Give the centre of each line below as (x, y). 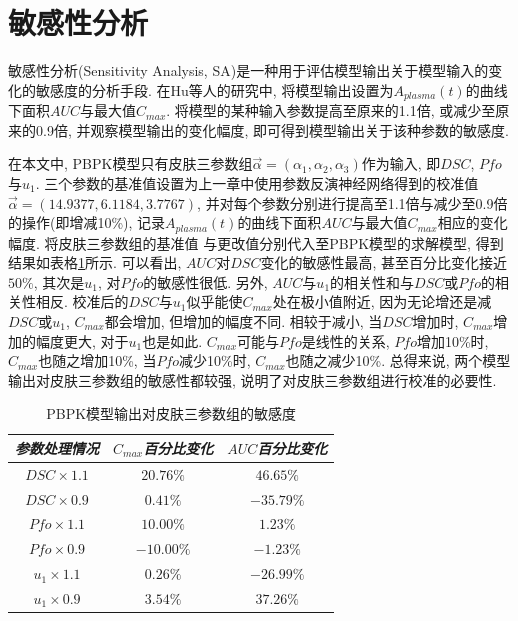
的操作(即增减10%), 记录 (87, 222)
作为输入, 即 (401, 163)
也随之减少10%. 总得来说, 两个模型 (398, 360)
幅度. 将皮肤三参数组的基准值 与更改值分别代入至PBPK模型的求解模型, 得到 (256, 242)
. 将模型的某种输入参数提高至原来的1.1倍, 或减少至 (331, 110)
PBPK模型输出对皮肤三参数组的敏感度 (171, 413)
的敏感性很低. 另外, (205, 281)
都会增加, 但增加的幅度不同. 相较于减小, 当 (243, 320)
